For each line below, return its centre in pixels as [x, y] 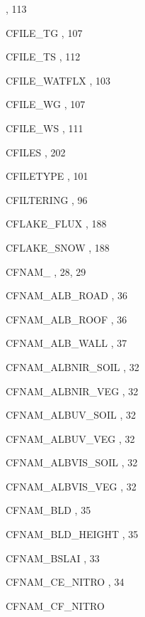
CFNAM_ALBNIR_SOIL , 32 [72, 366]
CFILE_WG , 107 [46, 104]
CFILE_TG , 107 [44, 32]
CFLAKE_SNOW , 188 [58, 247]
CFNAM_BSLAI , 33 [53, 558]
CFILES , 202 [36, 152]
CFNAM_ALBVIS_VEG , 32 [71, 486]
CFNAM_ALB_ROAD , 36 [67, 295]
